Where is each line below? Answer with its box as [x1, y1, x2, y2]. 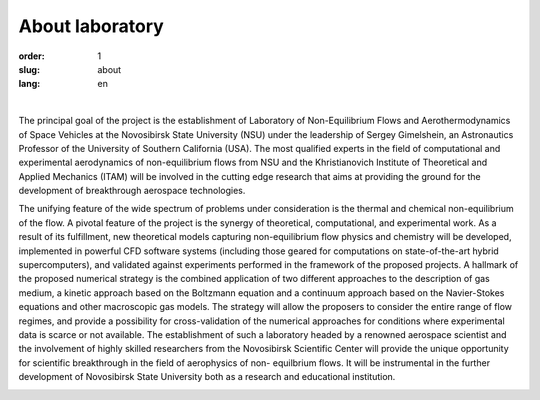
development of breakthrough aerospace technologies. [18, 185, 246, 197]
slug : [18, 63, 40, 75]
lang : [18, 78, 41, 90]
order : [18, 50, 45, 62]
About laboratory [18, 15, 164, 37]
